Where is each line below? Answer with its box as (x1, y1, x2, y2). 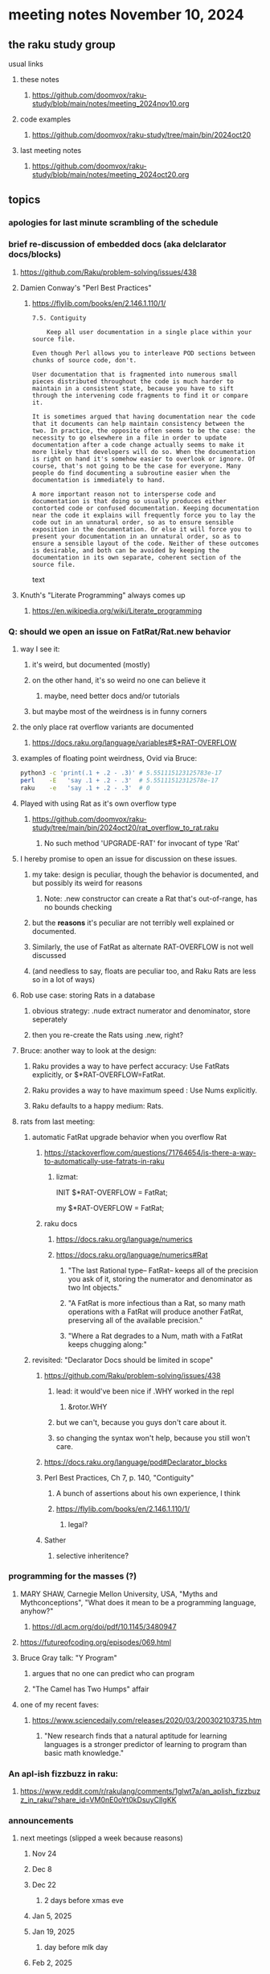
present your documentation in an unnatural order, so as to (31, 532, 241, 540)
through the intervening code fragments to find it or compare (31, 391, 249, 399)
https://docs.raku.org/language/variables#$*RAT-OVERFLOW (31, 737, 237, 747)
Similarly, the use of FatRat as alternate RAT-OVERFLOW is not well (31, 942, 254, 952)
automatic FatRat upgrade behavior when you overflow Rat (31, 1132, 227, 1142)
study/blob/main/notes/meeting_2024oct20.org (31, 170, 190, 179)
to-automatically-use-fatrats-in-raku (43, 1156, 165, 1166)
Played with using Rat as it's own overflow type (19, 799, 177, 808)
